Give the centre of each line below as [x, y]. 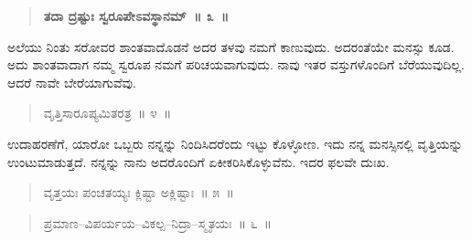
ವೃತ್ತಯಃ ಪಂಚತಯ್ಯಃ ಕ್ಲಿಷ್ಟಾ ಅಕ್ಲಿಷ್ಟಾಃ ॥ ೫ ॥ [139, 192]
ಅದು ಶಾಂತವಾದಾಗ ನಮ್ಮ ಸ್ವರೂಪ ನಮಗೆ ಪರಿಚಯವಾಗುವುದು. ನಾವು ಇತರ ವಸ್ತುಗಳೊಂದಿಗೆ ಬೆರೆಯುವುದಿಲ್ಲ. [236, 64]
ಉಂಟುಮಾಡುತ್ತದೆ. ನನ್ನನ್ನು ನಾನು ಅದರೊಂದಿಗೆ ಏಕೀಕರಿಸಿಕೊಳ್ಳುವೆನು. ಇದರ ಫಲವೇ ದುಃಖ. [198, 161]
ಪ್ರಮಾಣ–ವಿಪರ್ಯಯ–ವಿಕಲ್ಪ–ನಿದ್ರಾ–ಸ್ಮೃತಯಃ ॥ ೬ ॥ [158, 222]
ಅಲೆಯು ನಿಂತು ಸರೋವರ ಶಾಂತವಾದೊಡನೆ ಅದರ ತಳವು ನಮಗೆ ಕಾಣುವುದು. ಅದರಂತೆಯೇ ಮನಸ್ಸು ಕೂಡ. [231, 46]
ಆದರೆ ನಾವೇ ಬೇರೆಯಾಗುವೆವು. [72, 82]
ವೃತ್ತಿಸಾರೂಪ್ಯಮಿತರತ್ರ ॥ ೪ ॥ [107, 113]
